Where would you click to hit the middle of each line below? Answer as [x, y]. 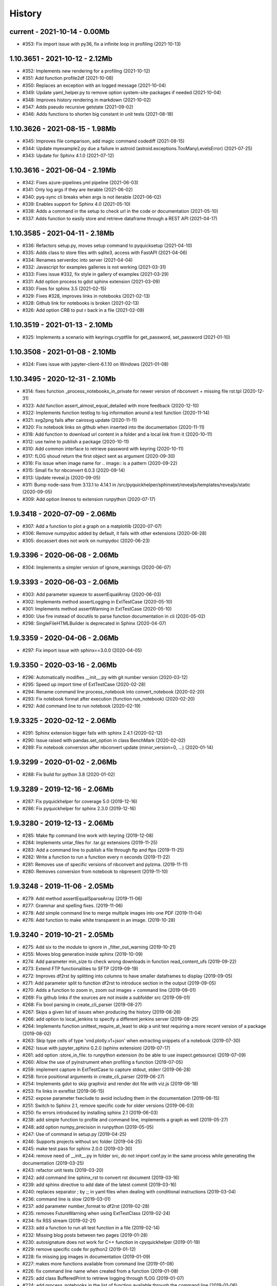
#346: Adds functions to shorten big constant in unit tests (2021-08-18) [98, 114]
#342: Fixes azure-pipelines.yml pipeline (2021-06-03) [80, 182]
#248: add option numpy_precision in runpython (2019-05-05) [88, 1127]
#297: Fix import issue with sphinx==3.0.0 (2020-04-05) [82, 650]
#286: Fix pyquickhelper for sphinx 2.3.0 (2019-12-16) [79, 809]
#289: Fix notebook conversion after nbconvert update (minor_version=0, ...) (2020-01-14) [118, 747]
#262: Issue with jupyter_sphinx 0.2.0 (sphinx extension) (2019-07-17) [96, 1048]
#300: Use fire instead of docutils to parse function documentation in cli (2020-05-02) [114, 616]
